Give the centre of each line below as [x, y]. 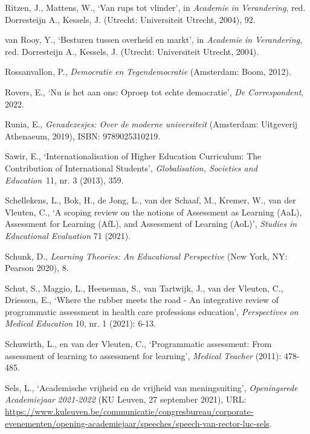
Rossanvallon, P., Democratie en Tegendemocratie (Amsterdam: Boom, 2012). [148, 72]
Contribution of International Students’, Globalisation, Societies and [131, 168]
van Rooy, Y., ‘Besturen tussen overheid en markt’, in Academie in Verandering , [153, 40]
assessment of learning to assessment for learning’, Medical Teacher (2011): [143, 355]
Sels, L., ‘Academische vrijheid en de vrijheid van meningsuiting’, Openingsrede [151, 387]
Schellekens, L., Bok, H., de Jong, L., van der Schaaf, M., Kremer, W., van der [150, 200]
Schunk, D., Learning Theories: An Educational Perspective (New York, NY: [146, 256]
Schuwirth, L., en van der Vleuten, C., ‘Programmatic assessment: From [138, 344]
